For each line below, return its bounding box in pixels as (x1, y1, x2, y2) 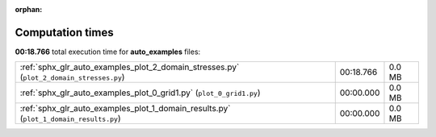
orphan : (15, 5, 43, 14)
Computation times (15, 25, 114, 39)
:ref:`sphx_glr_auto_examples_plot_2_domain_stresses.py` (19, 61, 240, 73)
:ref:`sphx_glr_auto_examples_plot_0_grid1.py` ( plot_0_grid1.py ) (19, 87, 262, 98)
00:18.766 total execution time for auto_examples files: (15, 47, 201, 56)
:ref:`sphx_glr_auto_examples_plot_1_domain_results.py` (19, 103, 231, 114)
